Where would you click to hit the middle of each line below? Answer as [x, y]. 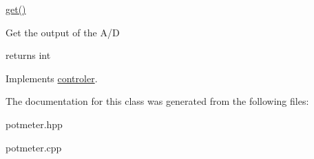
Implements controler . [52, 78]
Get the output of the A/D [63, 32]
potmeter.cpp [34, 147]
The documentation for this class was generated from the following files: [157, 101]
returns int [28, 55]
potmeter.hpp [34, 124]
